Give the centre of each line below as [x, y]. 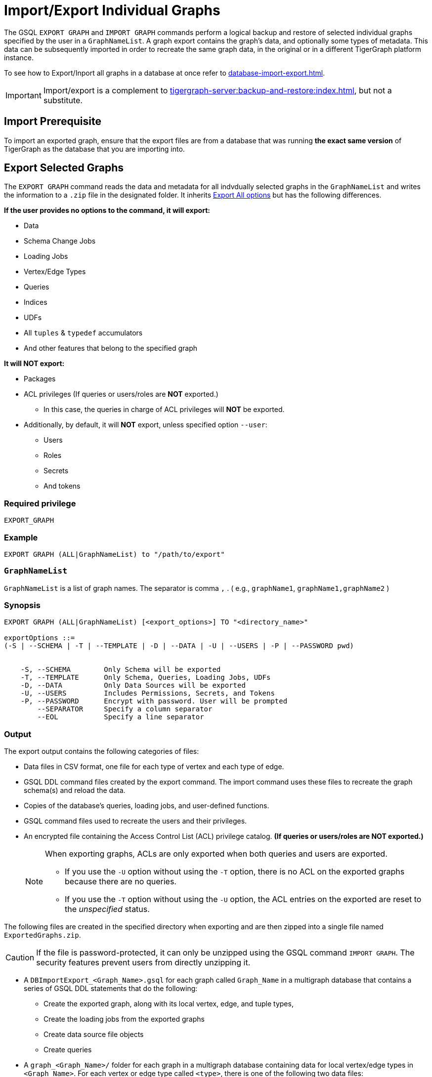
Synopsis [22, 605]
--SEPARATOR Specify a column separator [125, 709]
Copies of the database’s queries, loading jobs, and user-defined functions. [147, 806]
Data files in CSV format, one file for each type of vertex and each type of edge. [154, 767]
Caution [20, 958]
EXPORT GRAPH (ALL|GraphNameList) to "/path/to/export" [114, 554]
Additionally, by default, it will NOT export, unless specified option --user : [146, 425]
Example [21, 537]
